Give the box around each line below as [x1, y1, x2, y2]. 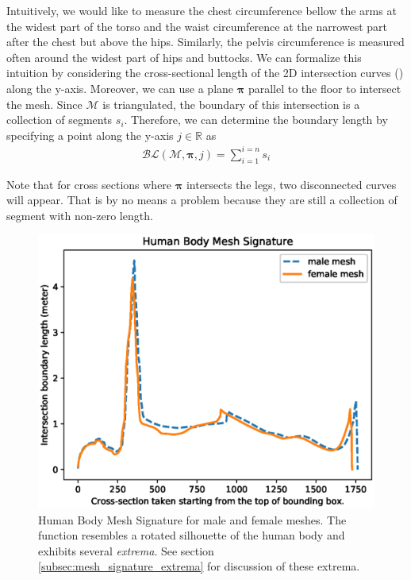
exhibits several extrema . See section [38, 542, 214, 559]
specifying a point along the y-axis [6, 126, 174, 143]
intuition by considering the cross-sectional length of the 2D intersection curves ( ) [6, 64, 404, 81]
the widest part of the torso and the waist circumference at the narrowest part [6, 17, 388, 34]
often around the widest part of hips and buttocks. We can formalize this [6, 48, 362, 65]
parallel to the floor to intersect [248, 79, 401, 96]
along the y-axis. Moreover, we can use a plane [6, 79, 234, 96]
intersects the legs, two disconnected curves [186, 176, 397, 192]
